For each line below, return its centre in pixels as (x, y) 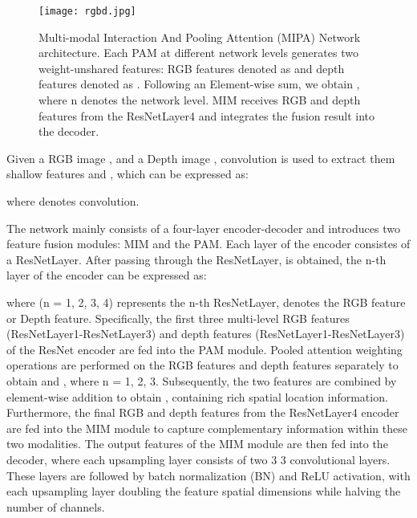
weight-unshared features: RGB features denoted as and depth (192, 68)
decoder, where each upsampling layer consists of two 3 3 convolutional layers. (198, 459)
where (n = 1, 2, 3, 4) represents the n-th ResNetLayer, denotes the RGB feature (206, 302)
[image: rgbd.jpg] (87, 11)
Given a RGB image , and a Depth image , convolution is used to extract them (201, 158)
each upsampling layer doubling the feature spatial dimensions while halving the (204, 491)
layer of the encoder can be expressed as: (107, 275)
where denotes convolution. (73, 201)
